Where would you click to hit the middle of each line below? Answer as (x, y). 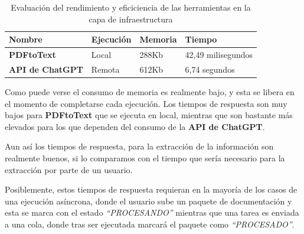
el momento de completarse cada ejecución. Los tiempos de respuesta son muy (146, 103)
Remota (105, 69)
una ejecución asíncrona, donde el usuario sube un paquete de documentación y (148, 201)
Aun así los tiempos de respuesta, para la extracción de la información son (139, 146)
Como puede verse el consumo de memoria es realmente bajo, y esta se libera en (150, 91)
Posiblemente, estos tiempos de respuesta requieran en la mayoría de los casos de (151, 189)
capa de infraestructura (131, 19)
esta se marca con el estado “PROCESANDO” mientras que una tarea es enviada (152, 212)
